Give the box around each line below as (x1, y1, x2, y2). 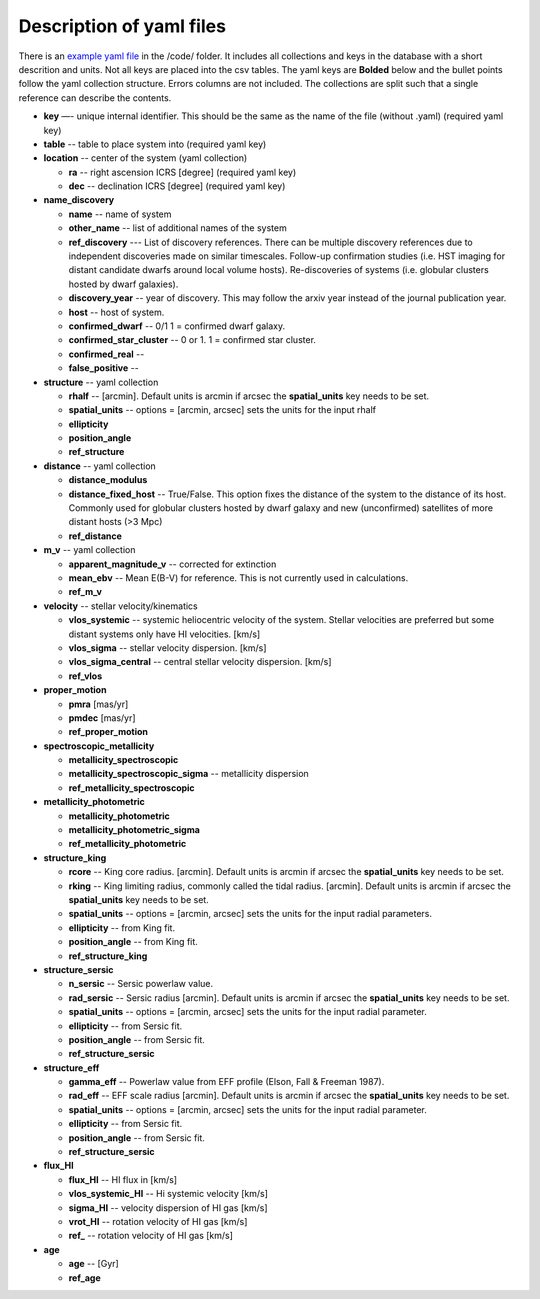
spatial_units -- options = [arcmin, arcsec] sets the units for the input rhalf (68, 404, 377, 416)
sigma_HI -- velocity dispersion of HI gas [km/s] (68, 1201, 268, 1214)
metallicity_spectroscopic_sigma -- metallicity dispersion (68, 768, 309, 780)
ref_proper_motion (68, 726, 149, 738)
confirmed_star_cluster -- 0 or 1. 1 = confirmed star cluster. (68, 334, 317, 346)
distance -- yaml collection (43, 460, 157, 472)
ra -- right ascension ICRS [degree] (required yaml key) (68, 166, 297, 178)
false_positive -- (68, 362, 139, 374)
